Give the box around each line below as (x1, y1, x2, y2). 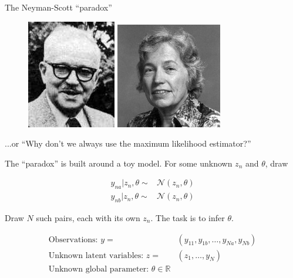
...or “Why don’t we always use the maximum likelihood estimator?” (5, 137, 251, 150)
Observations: (48, 235, 98, 244)
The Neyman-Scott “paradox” (5, 1, 112, 13)
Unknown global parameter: (48, 265, 149, 273)
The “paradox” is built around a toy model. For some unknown (5, 157, 233, 169)
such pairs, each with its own (36, 212, 140, 224)
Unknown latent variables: (48, 251, 144, 260)
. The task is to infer (150, 212, 225, 224)
